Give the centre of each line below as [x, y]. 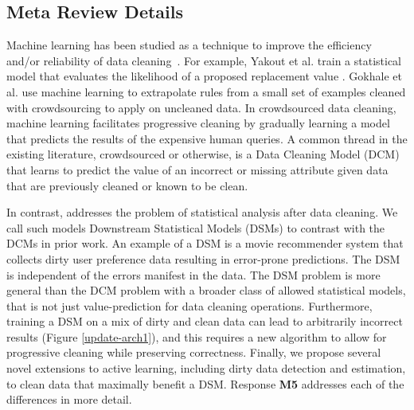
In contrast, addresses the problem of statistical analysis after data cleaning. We [202, 212]
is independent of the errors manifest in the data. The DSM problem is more [193, 274]
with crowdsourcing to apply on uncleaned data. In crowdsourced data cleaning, [201, 107]
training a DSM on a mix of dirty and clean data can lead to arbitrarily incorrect [205, 321]
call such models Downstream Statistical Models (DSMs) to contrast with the [196, 227]
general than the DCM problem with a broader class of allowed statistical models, [206, 290]
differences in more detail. [69, 399]
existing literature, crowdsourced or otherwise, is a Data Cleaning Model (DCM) [203, 154]
